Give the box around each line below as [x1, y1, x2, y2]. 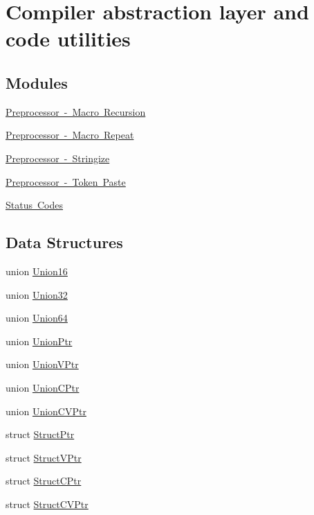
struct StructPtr [6, 427, 75, 442]
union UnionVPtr [6, 357, 79, 372]
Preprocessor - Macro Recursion [6, 104, 146, 119]
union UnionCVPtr [6, 403, 86, 418]
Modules [6, 71, 68, 93]
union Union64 [6, 311, 68, 325]
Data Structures [6, 232, 123, 253]
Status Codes [6, 198, 63, 212]
